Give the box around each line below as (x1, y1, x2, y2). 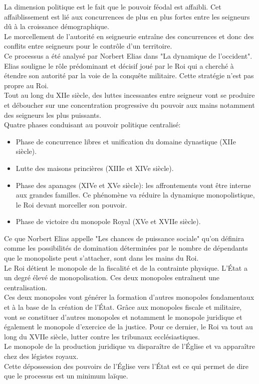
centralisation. (4, 282, 48, 292)
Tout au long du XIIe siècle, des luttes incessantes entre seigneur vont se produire (4, 90, 255, 100)
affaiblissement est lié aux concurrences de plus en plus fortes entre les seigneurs (4, 11, 250, 22)
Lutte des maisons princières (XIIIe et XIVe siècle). (16, 162, 174, 173)
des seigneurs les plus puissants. (4, 109, 101, 120)
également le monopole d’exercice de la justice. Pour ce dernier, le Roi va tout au (4, 321, 253, 332)
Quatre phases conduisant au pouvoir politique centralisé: (4, 119, 181, 130)
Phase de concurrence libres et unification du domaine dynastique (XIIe (16, 136, 236, 146)
